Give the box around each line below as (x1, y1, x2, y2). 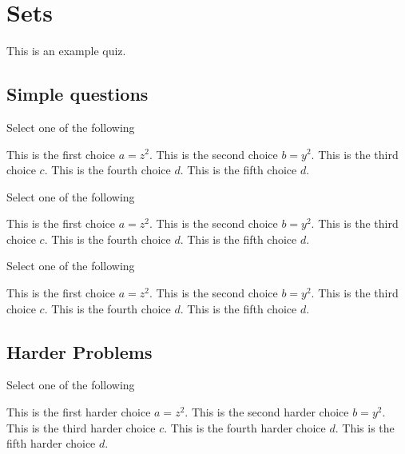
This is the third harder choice (6, 419, 156, 436)
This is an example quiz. (6, 42, 126, 59)
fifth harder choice (6, 435, 96, 452)
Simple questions (6, 82, 149, 106)
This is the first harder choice (6, 404, 151, 420)
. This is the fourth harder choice (164, 419, 326, 436)
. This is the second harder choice (185, 404, 349, 420)
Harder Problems (6, 339, 153, 364)
